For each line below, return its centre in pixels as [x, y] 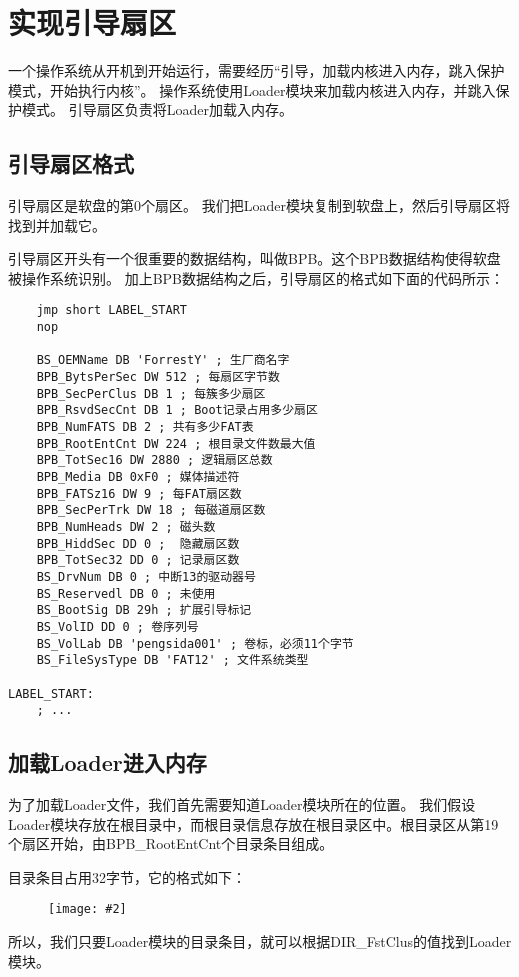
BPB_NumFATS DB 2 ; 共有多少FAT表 [145, 427]
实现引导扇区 [92, 22]
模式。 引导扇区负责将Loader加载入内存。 [157, 109]
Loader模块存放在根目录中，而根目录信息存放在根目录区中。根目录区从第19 [253, 823]
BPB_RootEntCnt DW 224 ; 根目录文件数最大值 [176, 443]
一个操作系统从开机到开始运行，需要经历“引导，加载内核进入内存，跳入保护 [256, 70]
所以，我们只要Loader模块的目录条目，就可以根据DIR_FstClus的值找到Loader [260, 941]
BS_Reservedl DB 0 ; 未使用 [126, 593]
